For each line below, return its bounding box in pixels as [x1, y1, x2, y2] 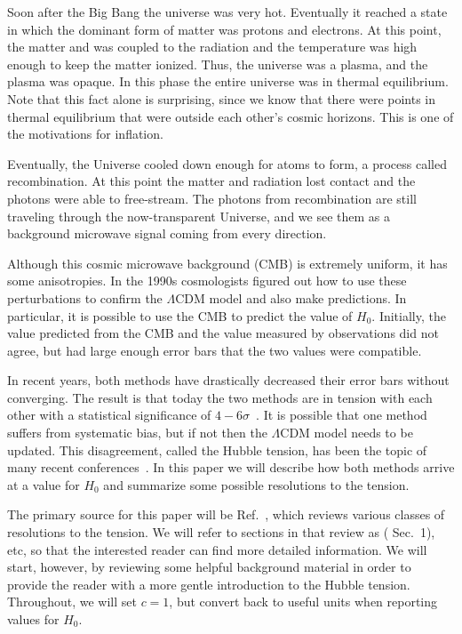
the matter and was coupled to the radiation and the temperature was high [7, 37, 418, 56]
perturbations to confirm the [7, 288, 163, 307]
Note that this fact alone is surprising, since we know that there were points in [7, 89, 436, 108]
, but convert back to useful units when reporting [169, 592, 438, 611]
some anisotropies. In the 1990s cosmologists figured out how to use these [7, 271, 407, 290]
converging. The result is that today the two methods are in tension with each [7, 388, 433, 406]
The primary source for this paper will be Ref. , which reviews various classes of [7, 505, 445, 524]
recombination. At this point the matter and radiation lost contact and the [7, 172, 416, 190]
